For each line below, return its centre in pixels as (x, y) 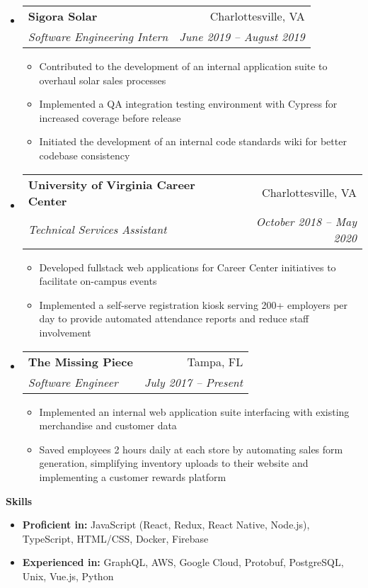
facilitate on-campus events (98, 281)
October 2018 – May (306, 221)
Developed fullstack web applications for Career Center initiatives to (188, 267)
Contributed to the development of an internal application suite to (183, 66)
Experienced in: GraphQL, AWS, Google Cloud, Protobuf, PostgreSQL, (183, 562)
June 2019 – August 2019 (242, 36)
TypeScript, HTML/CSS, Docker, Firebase (115, 538)
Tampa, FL (215, 361)
